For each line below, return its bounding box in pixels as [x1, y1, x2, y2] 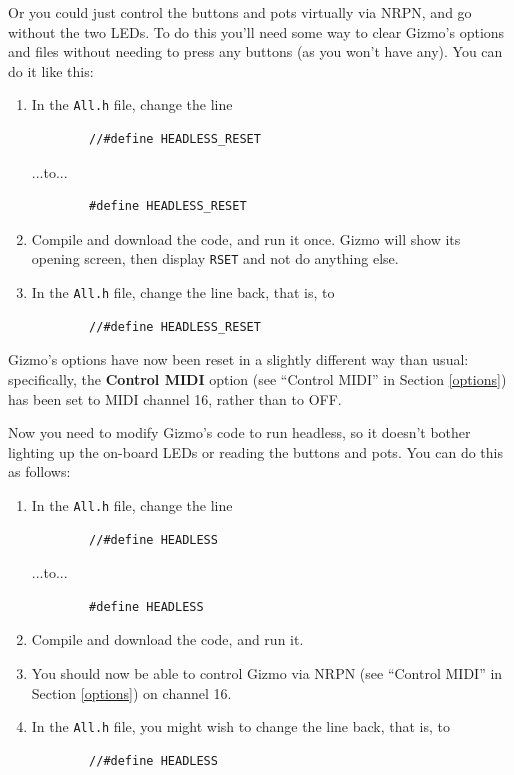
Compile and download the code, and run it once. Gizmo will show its [31, 228, 461, 249]
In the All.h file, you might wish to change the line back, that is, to [31, 716, 451, 737]
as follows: [8, 461, 71, 482]
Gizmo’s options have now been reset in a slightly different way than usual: [8, 349, 469, 370]
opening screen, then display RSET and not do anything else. [31, 248, 399, 269]
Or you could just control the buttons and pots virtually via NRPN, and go [8, 2, 472, 22]
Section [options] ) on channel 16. [31, 682, 232, 703]
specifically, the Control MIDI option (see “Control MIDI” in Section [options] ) [8, 368, 507, 389]
